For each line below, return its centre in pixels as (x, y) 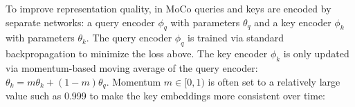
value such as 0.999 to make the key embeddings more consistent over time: (165, 96)
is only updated (316, 53)
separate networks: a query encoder (80, 22)
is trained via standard (236, 38)
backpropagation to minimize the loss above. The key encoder (137, 53)
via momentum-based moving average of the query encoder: (132, 67)
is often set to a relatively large (274, 81)
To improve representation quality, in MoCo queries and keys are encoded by (169, 8)
